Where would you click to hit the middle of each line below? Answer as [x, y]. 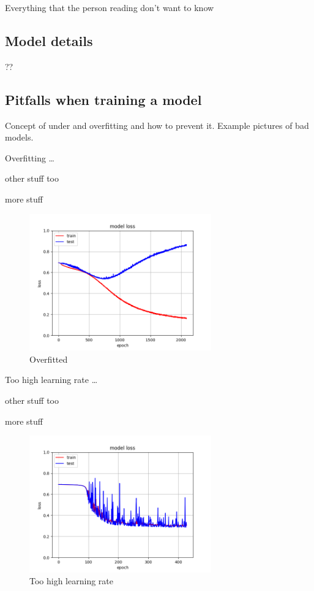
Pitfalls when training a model [103, 99]
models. [19, 137]
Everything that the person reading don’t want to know [110, 7]
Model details [49, 40]
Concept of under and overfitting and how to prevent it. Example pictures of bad [157, 125]
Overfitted [49, 359]
